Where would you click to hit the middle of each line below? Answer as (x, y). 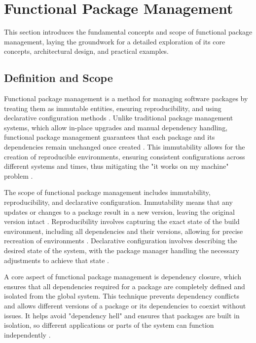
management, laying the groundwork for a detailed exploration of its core (115, 41)
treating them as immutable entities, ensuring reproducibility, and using (113, 108)
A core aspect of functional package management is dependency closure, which (123, 277)
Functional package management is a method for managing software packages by (126, 98)
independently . (27, 334)
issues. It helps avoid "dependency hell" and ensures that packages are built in (122, 315)
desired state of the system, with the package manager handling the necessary (122, 250)
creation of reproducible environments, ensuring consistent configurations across (125, 156)
